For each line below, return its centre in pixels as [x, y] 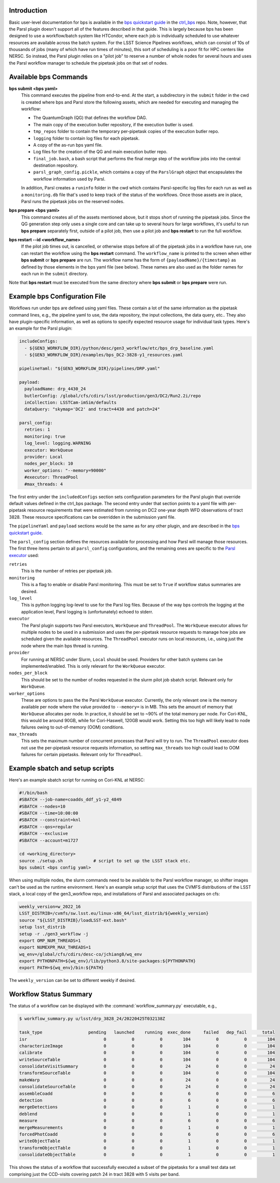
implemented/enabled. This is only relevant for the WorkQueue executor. [93, 666]
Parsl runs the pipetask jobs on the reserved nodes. [73, 202]
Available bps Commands [49, 77]
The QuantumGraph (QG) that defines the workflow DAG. [90, 118]
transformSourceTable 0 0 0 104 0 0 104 [147, 1073]
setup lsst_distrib [42, 927]
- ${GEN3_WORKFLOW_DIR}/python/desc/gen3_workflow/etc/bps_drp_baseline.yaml [119, 348]
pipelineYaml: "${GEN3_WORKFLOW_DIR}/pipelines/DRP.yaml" [90, 368]
